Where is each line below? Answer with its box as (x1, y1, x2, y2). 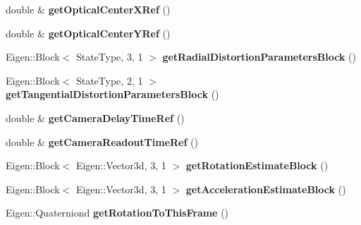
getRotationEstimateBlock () (185, 158, 329, 173)
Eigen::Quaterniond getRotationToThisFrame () (6, 205, 229, 220)
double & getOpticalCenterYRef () (6, 25, 171, 40)
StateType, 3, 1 (75, 49, 143, 64)
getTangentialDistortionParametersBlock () (6, 87, 219, 102)
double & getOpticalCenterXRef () (6, 2, 171, 16)
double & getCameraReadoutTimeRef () (6, 134, 198, 149)
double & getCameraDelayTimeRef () (6, 110, 185, 125)
